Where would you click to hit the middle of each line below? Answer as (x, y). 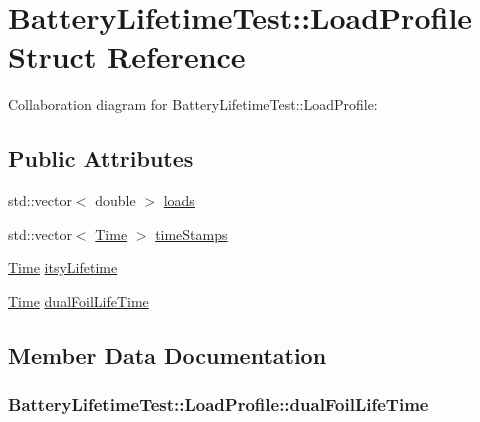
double (115, 200)
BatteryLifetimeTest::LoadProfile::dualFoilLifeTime (218, 404)
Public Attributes (101, 158)
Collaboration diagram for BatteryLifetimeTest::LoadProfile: (193, 104)
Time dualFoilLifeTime (78, 300)
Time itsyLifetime (63, 267)
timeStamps (191, 233)
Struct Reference (127, 56)
